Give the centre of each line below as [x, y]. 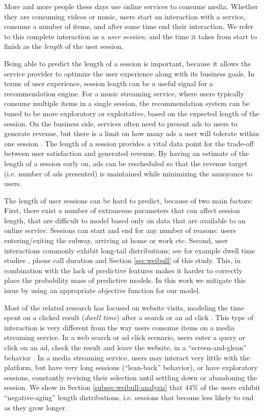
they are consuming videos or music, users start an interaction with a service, [125, 16]
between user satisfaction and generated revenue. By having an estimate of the [127, 153]
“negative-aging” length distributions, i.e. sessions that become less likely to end [129, 397]
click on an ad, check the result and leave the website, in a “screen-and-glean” [125, 347]
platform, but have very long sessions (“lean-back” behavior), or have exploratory [131, 367]
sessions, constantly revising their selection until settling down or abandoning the [131, 377]
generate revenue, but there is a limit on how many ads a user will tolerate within [132, 133]
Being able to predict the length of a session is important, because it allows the [128, 63]
